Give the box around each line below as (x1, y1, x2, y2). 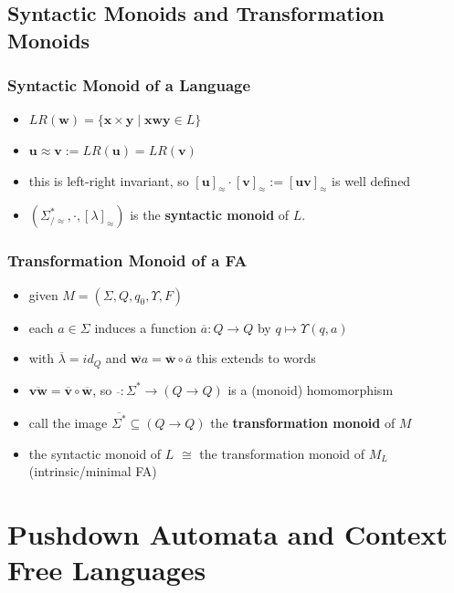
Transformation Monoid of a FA (7, 249, 248, 272)
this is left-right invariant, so (28, 171, 189, 190)
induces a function (94, 317, 197, 337)
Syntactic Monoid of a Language (7, 74, 251, 97)
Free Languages (7, 551, 206, 588)
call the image (28, 412, 108, 432)
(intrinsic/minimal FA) (28, 462, 157, 481)
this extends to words (195, 349, 316, 368)
